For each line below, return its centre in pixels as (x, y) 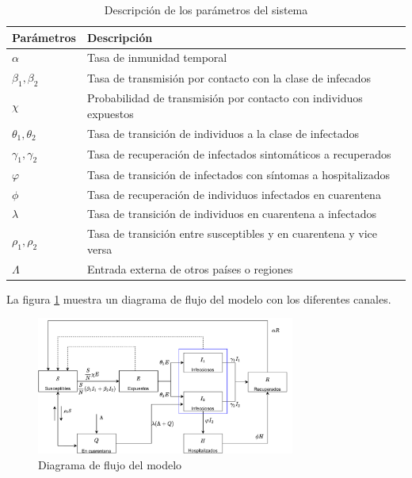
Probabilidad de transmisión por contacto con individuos (225, 98)
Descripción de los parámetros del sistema (206, 10)
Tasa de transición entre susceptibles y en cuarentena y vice (232, 233)
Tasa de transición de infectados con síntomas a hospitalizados (238, 174)
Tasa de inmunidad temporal (157, 57)
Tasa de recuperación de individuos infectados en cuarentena (234, 194)
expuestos (110, 113)
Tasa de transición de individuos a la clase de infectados (223, 133)
